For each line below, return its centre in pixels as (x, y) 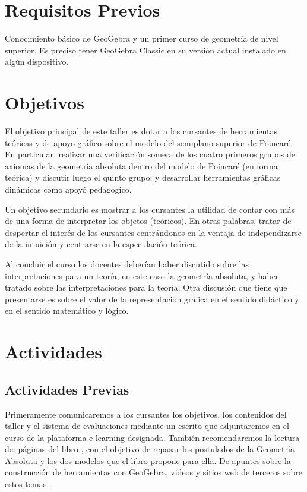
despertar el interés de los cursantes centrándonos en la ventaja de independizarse (153, 232)
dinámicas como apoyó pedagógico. (68, 189)
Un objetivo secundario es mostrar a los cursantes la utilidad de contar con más (150, 209)
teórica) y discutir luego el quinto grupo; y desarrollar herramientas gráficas (143, 177)
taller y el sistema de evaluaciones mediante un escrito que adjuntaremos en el (147, 426)
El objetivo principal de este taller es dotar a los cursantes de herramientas (141, 131)
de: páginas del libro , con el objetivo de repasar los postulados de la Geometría (150, 449)
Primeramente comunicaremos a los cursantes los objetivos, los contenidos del (146, 414)
